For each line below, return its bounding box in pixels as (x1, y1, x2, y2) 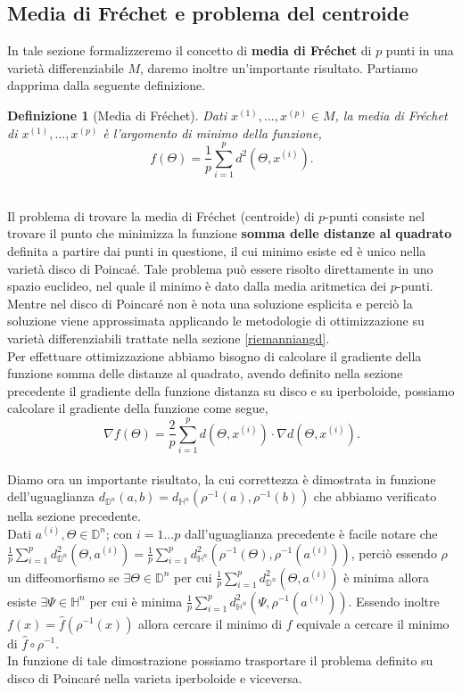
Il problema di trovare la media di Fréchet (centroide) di (7, 206, 315, 225)
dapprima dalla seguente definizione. (7, 76, 206, 95)
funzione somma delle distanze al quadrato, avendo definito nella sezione (7, 364, 403, 383)
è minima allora (343, 567, 429, 586)
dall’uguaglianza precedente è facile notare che (184, 524, 438, 542)
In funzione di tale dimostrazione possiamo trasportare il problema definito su (7, 651, 433, 670)
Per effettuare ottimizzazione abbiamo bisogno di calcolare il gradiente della (7, 346, 422, 365)
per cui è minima (89, 591, 183, 610)
